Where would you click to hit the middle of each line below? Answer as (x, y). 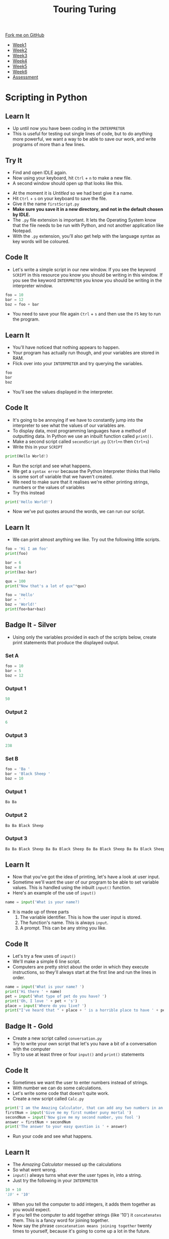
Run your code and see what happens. (53, 1136)
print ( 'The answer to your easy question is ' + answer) (66, 1127)
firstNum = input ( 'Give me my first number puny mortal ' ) (68, 1113)
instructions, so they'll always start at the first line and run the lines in (84, 972)
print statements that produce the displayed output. (66, 642)
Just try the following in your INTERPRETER (55, 1181)
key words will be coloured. (41, 241)
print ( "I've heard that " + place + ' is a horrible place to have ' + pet (86, 1010)
